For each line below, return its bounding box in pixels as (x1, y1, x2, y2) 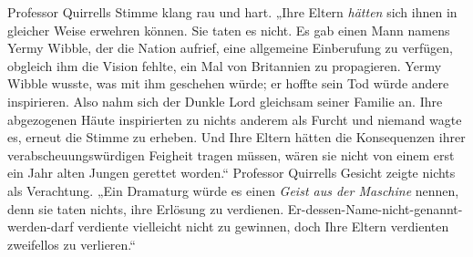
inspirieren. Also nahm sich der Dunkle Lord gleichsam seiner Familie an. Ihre (7, 91, 443, 110)
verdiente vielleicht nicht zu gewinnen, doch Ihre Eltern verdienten (77, 217, 449, 236)
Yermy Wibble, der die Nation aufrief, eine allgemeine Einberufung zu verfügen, (7, 38, 453, 57)
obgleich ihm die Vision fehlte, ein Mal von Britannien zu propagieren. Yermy (7, 56, 442, 75)
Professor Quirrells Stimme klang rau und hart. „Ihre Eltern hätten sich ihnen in (7, 3, 458, 21)
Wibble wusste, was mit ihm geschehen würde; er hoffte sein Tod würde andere (7, 74, 449, 93)
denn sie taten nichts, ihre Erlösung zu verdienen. (7, 199, 284, 218)
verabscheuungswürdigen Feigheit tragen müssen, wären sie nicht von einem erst (7, 145, 455, 164)
